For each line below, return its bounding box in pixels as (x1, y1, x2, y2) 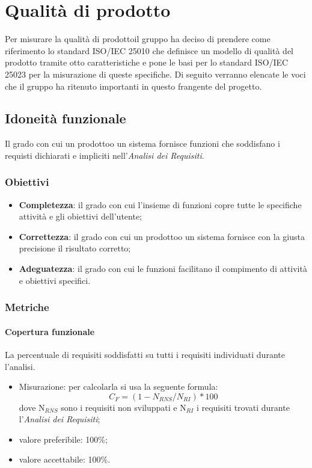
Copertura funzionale (5, 325, 95, 337)
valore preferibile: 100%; (19, 433, 108, 445)
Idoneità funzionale (5, 109, 126, 128)
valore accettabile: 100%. (19, 453, 111, 466)
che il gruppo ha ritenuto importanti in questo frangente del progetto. (5, 79, 262, 92)
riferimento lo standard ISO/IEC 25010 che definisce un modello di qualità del (5, 44, 293, 57)
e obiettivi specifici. (19, 274, 91, 286)
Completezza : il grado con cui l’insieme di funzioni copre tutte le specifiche (19, 198, 302, 211)
